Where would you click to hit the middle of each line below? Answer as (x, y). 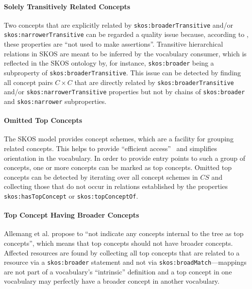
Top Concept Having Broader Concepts (72, 215)
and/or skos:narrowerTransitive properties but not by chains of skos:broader (125, 92)
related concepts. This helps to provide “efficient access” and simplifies (110, 148)
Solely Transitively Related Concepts (67, 6)
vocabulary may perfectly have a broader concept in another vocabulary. (112, 281)
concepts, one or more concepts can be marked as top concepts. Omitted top (118, 167)
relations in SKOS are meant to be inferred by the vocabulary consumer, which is (125, 53)
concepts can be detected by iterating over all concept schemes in (101, 177)
